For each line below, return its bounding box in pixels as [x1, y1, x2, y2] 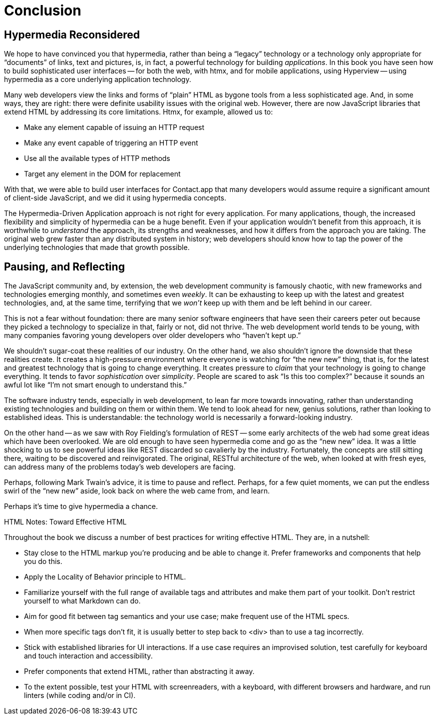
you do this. [24, 557, 62, 566]
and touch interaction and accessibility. [24, 651, 153, 660]
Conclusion [4, 2, 81, 19]
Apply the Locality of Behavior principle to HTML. [24, 572, 186, 581]
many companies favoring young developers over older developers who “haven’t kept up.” [4, 331, 301, 340]
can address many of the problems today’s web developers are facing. [4, 462, 236, 471]
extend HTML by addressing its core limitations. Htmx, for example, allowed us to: [4, 107, 273, 116]
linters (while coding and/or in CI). [24, 691, 136, 700]
